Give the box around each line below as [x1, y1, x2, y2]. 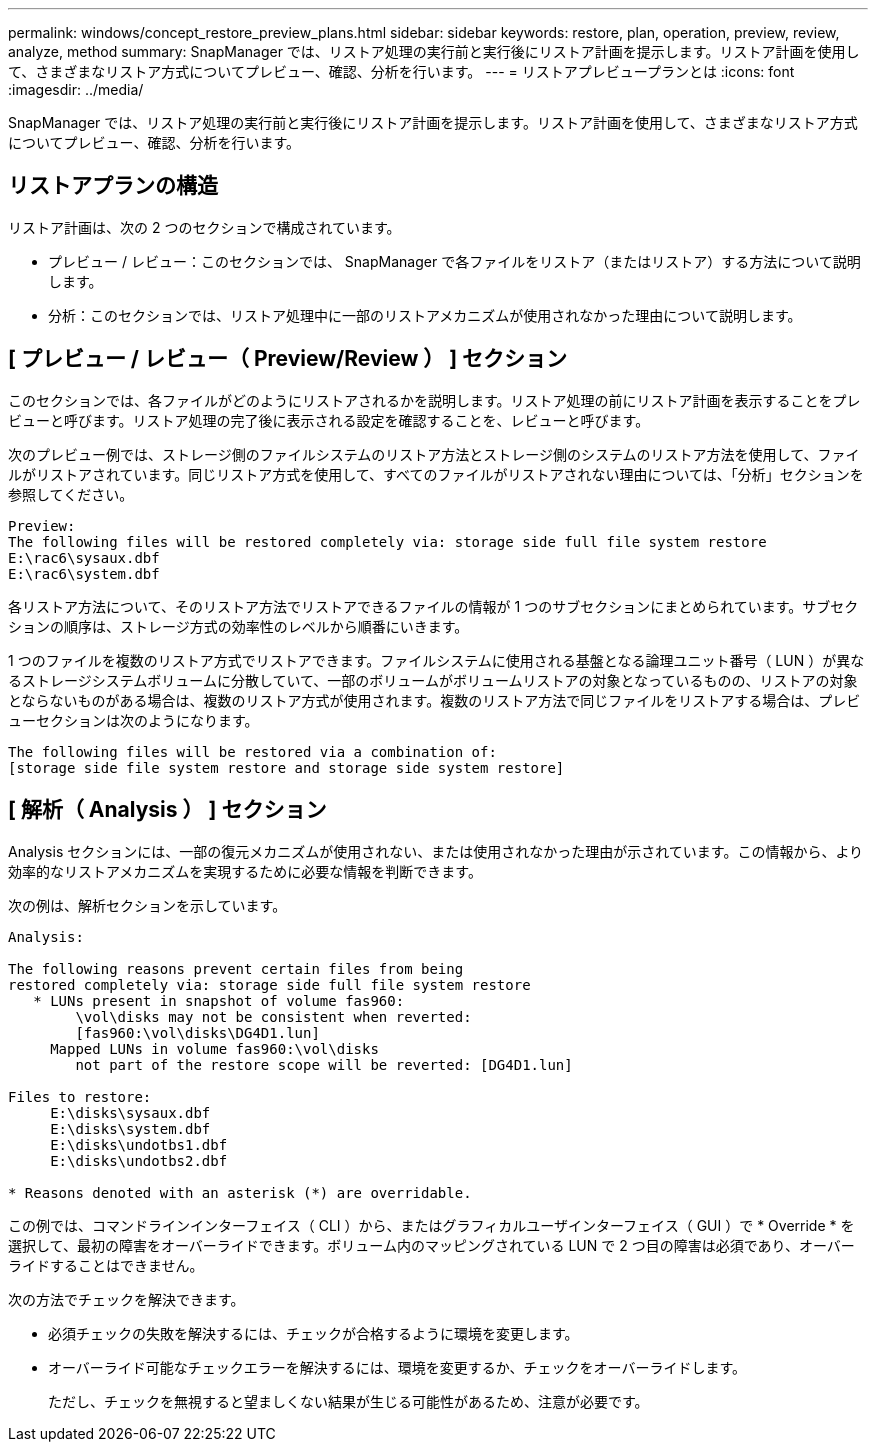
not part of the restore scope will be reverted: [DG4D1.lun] [75, 1056, 573, 1073]
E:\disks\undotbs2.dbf [50, 1152, 228, 1169]
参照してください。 [8, 485, 134, 503]
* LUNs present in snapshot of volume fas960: [33, 992, 405, 1009]
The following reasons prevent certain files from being [8, 960, 464, 977]
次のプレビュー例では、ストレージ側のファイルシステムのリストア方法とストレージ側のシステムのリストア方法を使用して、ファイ [8, 445, 860, 463]
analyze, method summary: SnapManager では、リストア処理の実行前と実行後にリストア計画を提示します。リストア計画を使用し [8, 43, 860, 60]
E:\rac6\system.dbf [8, 565, 160, 582]
